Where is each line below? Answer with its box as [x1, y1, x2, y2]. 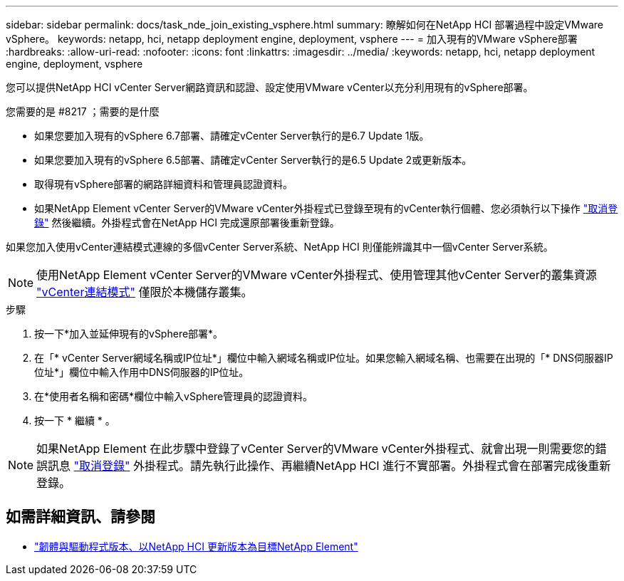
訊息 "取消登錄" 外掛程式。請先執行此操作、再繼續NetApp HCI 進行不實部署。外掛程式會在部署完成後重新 [48, 459, 611, 473]
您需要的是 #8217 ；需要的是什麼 [6, 105, 160, 117]
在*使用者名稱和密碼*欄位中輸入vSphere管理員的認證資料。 [34, 390, 313, 402]
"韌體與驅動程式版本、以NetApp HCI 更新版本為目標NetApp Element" [34, 540, 358, 553]
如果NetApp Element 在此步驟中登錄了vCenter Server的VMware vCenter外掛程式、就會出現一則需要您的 [36, 441, 596, 456]
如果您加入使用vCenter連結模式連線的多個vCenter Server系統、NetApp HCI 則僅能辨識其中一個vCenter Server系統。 [6, 241, 553, 253]
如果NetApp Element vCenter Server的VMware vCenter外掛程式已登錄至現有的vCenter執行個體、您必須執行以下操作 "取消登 [34, 202, 618, 214]
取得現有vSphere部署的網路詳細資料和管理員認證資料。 [34, 178, 293, 190]
